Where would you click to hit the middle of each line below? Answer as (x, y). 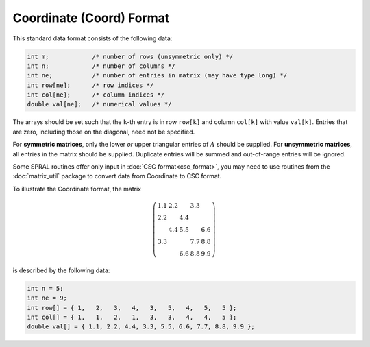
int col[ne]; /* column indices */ (96, 95)
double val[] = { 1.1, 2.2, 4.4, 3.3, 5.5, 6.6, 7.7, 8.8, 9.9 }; (141, 327)
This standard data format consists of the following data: (92, 38)
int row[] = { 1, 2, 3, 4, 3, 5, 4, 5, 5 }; (132, 308)
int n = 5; (45, 288)
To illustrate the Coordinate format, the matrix (77, 189)
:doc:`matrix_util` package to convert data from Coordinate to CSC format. (117, 176)
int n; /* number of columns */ (101, 66)
